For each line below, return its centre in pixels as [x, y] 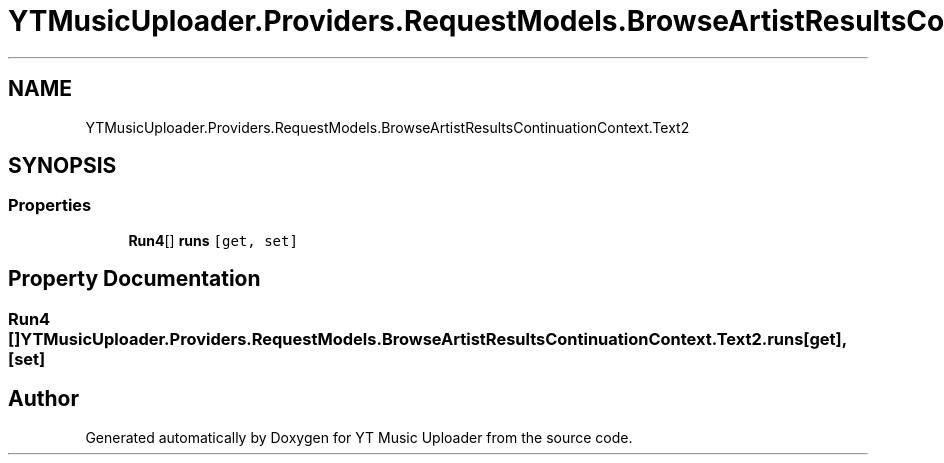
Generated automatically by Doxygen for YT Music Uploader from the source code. [359, 437]
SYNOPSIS [62, 166]
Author [43, 399]
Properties [50, 205]
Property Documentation [134, 279]
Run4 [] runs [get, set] [213, 240]
